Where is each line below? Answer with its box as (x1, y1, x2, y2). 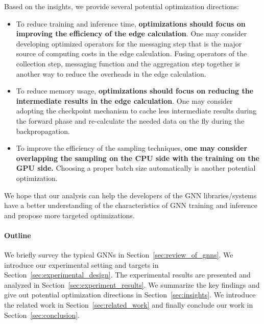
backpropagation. (16, 125, 70, 136)
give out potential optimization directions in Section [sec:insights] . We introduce (4, 289, 256, 300)
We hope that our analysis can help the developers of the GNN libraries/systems (4, 190, 257, 200)
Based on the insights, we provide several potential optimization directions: (4, 1, 239, 11)
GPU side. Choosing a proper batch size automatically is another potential (16, 163, 256, 173)
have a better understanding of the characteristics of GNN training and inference (4, 200, 258, 211)
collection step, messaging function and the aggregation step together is (16, 58, 240, 68)
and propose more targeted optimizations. (4, 210, 135, 220)
